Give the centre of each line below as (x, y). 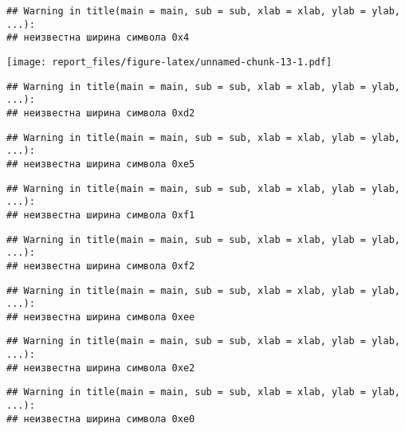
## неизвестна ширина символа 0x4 (98, 38)
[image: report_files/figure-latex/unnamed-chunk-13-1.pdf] (169, 62)
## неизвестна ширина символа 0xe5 (101, 164)
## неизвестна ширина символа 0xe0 (101, 419)
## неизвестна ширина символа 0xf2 (101, 266)
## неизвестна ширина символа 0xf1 (101, 215)
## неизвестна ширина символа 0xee (101, 317)
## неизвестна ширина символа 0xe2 (101, 368)
